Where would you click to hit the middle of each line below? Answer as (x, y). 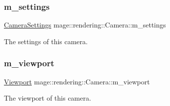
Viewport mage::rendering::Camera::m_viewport (77, 81)
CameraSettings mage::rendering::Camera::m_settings (85, 25)
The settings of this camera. (46, 41)
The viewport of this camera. (48, 98)
